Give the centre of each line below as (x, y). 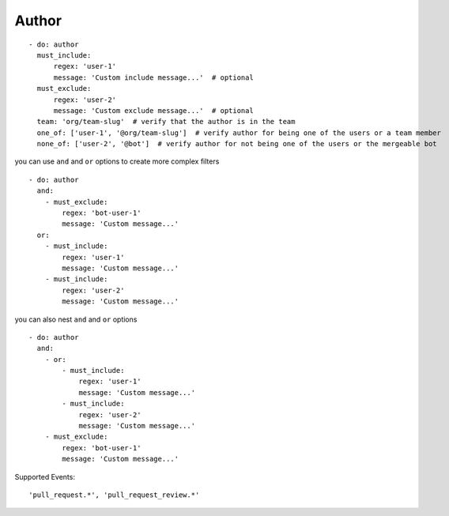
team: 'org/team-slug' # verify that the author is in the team (166, 122)
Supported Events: (45, 476)
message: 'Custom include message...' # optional (154, 77)
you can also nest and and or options (76, 319)
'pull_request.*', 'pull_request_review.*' (114, 495)
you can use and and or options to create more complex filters (117, 161)
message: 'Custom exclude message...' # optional (154, 110)
